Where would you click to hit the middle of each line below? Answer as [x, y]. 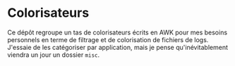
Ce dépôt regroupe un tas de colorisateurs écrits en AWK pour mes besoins [117, 32]
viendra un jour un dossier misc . [54, 55]
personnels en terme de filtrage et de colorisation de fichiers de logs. [108, 39]
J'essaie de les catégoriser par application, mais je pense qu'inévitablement [117, 47]
